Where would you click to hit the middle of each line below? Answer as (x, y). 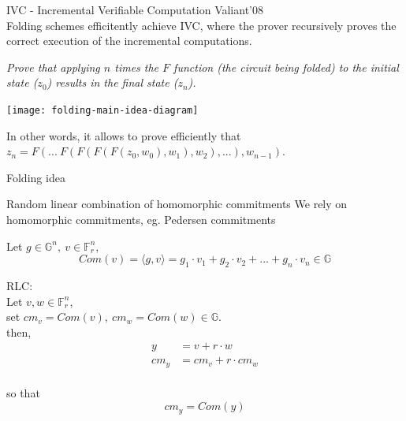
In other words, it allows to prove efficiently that (124, 135)
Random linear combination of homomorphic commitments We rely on (177, 204)
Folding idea (36, 177)
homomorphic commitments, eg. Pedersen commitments (141, 219)
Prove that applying (53, 67)
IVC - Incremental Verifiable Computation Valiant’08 (135, 9)
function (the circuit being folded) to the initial (286, 67)
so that (23, 393)
